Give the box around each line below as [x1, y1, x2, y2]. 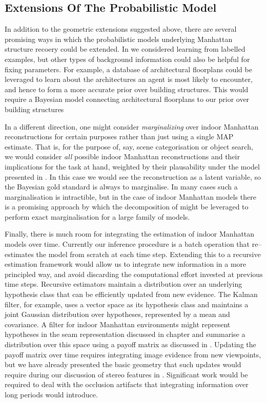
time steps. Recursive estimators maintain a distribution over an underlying [5, 279, 242, 289]
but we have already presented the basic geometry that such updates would [5, 359, 241, 370]
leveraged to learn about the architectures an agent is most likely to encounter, [5, 74, 253, 84]
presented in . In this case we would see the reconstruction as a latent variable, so [5, 171, 261, 182]
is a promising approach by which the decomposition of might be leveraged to [5, 201, 249, 212]
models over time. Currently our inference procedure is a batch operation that [5, 239, 250, 249]
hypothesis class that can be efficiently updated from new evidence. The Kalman [5, 289, 258, 300]
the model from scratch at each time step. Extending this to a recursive [36, 248, 261, 259]
